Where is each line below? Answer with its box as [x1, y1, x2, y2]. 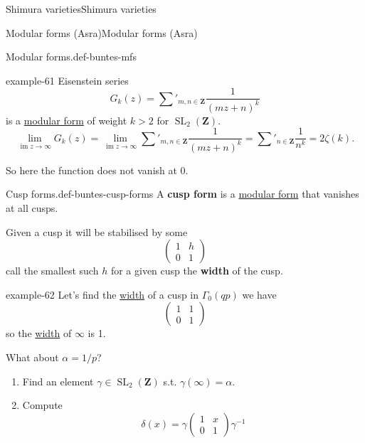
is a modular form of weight [6, 112, 127, 127]
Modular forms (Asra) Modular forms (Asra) [6, 25, 198, 40]
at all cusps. [6, 200, 58, 215]
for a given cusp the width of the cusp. [110, 263, 283, 278]
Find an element [22, 373, 94, 388]
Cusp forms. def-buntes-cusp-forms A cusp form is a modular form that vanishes [6, 186, 359, 201]
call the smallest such [6, 263, 99, 278]
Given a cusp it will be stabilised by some [6, 224, 188, 239]
